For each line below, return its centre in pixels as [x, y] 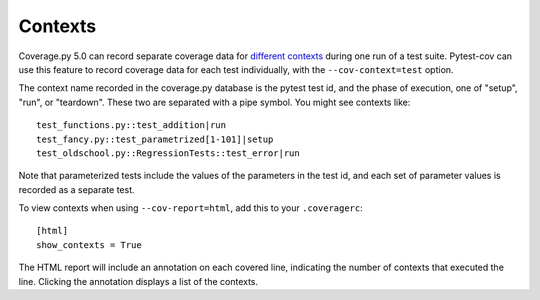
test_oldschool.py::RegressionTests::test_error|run [168, 153]
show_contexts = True [89, 244]
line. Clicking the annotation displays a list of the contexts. [138, 281]
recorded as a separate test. [76, 189]
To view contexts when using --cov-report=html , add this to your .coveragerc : [191, 208]
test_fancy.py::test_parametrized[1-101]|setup [155, 139]
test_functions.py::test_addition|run [131, 125]
